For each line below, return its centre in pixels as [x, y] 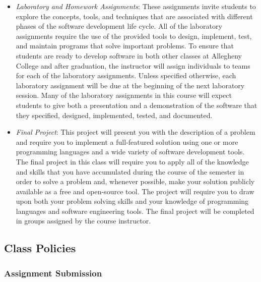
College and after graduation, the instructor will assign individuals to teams [133, 65]
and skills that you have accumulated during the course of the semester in [130, 171]
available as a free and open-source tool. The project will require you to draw [135, 191]
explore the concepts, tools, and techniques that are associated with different [134, 16]
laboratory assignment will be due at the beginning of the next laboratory [130, 85]
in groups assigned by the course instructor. [83, 221]
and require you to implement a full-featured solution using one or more [127, 142]
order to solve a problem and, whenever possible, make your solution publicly [135, 181]
